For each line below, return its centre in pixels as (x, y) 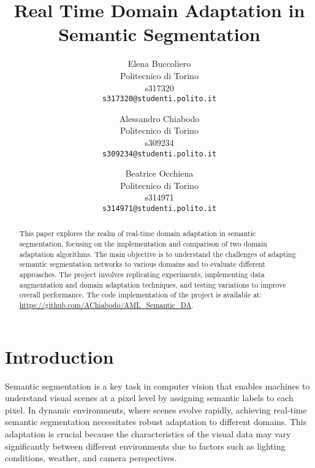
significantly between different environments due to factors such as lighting (145, 446)
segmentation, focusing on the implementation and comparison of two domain (143, 244)
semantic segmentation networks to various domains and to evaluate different (142, 264)
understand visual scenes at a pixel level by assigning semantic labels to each (149, 398)
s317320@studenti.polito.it (159, 99)
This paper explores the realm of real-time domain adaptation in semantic (138, 233)
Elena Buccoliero (159, 63)
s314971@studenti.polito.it (159, 208)
